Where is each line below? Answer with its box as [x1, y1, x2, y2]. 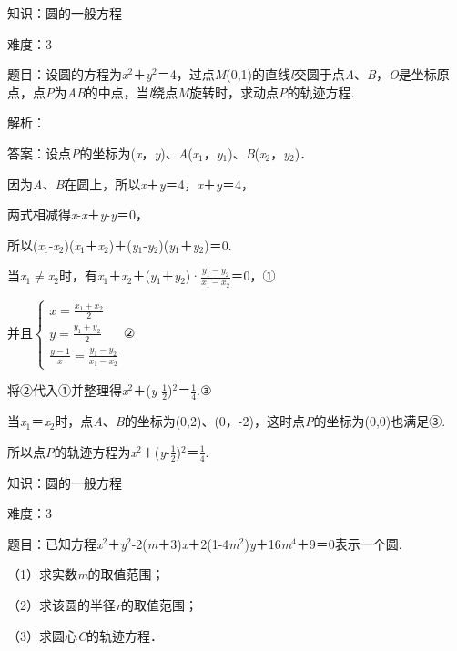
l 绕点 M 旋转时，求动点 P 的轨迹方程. [148, 82, 355, 101]
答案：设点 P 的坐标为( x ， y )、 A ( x [7, 143, 199, 162]
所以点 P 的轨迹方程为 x [7, 442, 137, 461]
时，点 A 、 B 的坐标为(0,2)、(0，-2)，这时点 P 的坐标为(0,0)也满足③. [55, 412, 446, 431]
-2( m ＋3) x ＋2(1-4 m [131, 534, 239, 553]
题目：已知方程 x [7, 534, 103, 553]
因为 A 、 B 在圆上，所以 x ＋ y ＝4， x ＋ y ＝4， [7, 174, 254, 193]
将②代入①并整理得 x [7, 381, 128, 400]
